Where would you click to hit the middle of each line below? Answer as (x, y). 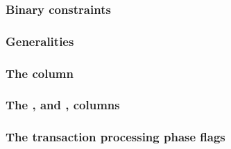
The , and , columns (63, 105)
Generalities (40, 41)
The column (40, 73)
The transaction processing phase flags (115, 137)
